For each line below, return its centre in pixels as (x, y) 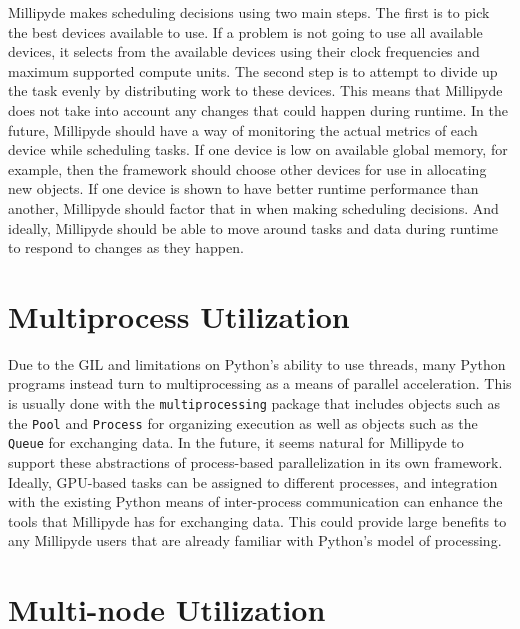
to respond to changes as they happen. (126, 247)
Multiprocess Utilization (179, 315)
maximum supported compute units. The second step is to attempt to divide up (253, 70)
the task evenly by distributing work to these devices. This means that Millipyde (255, 90)
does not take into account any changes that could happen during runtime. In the (258, 109)
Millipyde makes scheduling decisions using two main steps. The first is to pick (249, 12)
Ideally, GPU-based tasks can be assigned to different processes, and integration (253, 481)
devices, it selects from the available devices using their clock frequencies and (244, 51)
